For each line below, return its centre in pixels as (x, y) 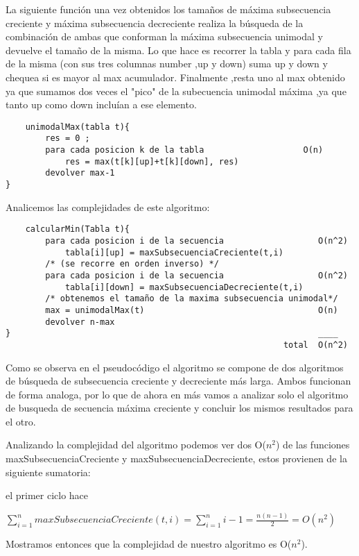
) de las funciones (313, 445)
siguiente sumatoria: (48, 472)
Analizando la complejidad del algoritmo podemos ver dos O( (136, 445)
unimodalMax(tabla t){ (77, 127)
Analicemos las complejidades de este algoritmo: (108, 207)
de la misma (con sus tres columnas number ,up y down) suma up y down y (167, 64)
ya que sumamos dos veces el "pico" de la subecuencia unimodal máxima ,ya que (176, 91)
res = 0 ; (68, 138)
